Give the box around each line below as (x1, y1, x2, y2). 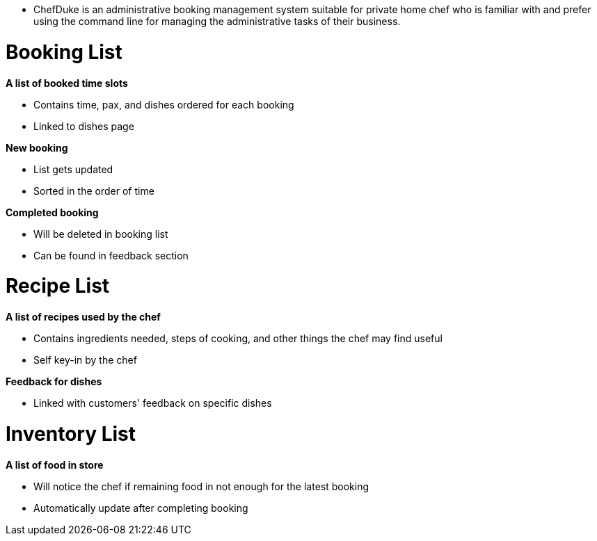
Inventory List (6, 421, 136, 446)
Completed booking (6, 206, 99, 218)
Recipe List (6, 274, 110, 298)
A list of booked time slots (6, 76, 128, 89)
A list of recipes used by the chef (6, 311, 161, 323)
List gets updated (33, 163, 113, 175)
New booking (6, 141, 68, 154)
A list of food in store (6, 458, 104, 471)
